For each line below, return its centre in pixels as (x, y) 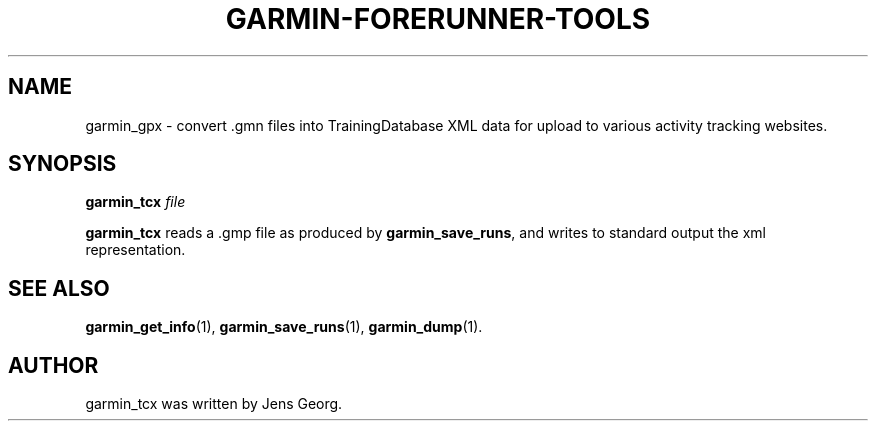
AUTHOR (53, 365)
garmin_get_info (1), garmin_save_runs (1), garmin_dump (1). (284, 327)
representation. (135, 250)
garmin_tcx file (135, 202)
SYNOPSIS (62, 164)
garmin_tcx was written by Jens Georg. (214, 404)
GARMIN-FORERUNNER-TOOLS (438, 19)
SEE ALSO (59, 288)
